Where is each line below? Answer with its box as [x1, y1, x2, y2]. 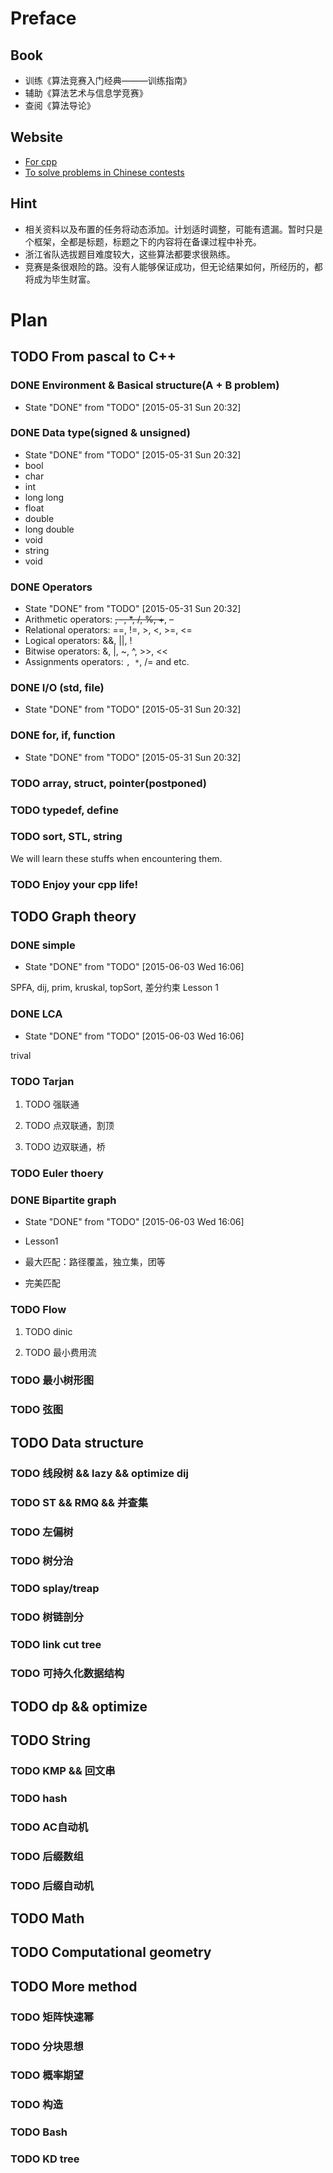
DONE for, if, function [10, 728, 116, 742]
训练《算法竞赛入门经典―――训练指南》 [24, 75, 192, 86]
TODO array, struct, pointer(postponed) [10, 776, 207, 790]
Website [10, 129, 63, 146]
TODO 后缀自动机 [10, 1878, 95, 1892]
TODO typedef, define [10, 803, 120, 817]
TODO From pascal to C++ [10, 348, 177, 366]
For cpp [24, 155, 58, 167]
